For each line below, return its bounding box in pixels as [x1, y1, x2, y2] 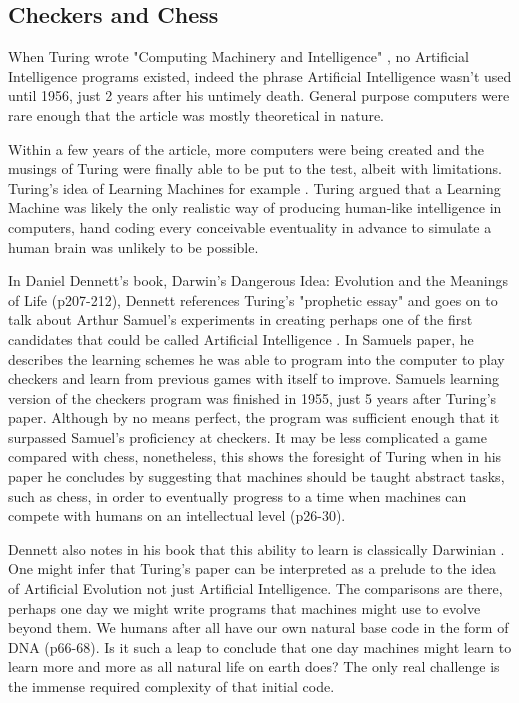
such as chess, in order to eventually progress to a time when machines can [8, 485, 467, 506]
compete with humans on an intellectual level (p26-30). [8, 505, 346, 526]
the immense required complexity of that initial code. [8, 676, 335, 697]
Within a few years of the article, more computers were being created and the [8, 138, 484, 159]
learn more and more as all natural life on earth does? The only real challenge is [8, 656, 500, 677]
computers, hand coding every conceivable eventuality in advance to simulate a [8, 216, 492, 237]
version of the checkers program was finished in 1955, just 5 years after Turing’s [8, 387, 497, 408]
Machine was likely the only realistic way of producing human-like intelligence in [8, 197, 502, 218]
